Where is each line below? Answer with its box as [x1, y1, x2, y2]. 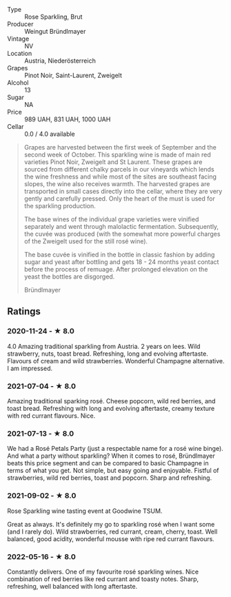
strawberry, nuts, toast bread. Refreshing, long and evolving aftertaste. [7, 350, 208, 358]
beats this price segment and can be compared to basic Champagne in [7, 459, 209, 467]
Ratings [7, 305, 41, 318]
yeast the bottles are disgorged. [23, 272, 115, 281]
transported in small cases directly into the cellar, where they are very [23, 188, 223, 195]
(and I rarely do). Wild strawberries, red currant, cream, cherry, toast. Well [7, 527, 218, 536]
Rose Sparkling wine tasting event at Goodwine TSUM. [7, 507, 163, 515]
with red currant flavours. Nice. [7, 412, 96, 420]
